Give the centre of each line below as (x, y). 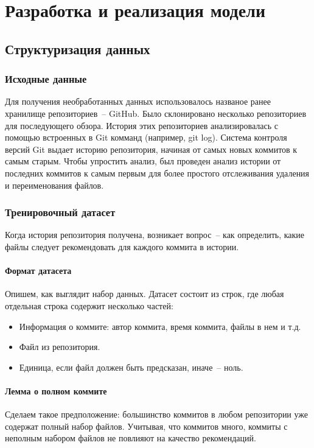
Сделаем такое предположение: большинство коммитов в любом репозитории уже (157, 414)
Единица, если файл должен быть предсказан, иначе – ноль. (131, 367)
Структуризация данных (78, 48)
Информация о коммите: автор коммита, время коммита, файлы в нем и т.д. (160, 326)
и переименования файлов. (54, 185)
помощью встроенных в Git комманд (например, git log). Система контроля (146, 137)
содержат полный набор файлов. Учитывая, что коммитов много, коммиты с (146, 426)
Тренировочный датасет (60, 212)
